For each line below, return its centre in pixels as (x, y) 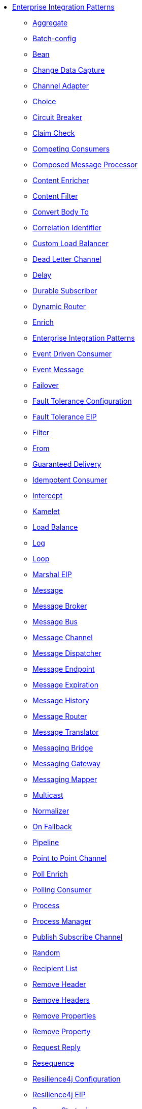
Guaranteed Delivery (67, 464)
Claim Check (54, 133)
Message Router (60, 716)
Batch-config (55, 38)
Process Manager (62, 921)
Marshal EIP (52, 574)
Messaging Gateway (66, 763)
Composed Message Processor (85, 164)
